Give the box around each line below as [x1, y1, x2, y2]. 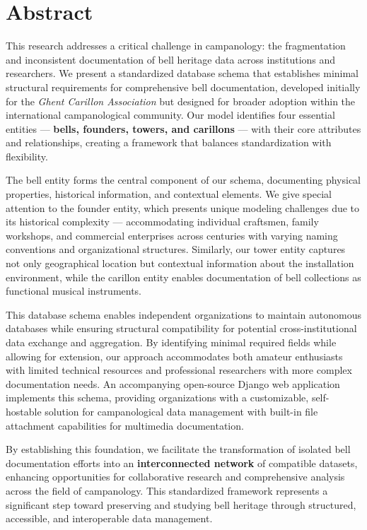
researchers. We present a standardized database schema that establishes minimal [6, 66, 359, 81]
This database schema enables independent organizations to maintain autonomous [6, 307, 361, 322]
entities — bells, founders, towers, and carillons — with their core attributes [6, 121, 361, 136]
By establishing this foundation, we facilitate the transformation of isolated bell [6, 442, 351, 457]
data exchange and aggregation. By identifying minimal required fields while [6, 335, 337, 349]
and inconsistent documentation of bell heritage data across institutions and [6, 52, 336, 66]
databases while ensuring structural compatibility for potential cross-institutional [6, 321, 357, 336]
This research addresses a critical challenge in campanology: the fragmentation [6, 38, 346, 53]
